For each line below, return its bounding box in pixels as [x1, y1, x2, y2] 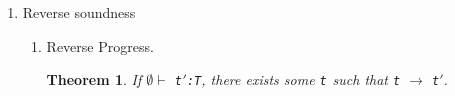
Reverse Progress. [46, 35, 154, 56]
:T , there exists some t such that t [186, 69, 401, 90]
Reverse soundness [22, 2, 136, 22]
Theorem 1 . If [46, 69, 142, 90]
